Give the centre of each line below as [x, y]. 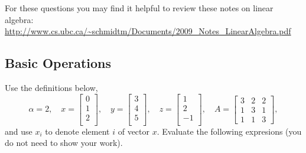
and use [19, 131]
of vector [134, 131]
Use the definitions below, [51, 87]
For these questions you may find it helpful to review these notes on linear [139, 8]
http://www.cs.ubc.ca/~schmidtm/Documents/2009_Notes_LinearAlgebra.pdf [148, 31]
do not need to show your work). [64, 143]
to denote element [77, 131]
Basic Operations [58, 63]
